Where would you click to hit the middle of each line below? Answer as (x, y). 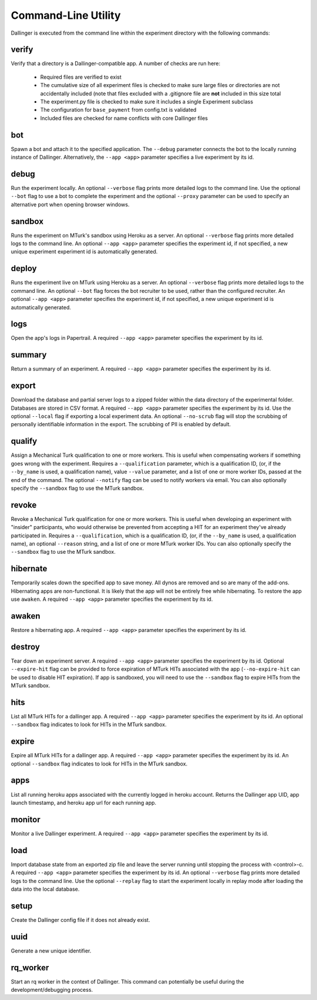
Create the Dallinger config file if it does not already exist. (80, 919)
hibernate (29, 569)
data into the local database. (45, 889)
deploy (24, 268)
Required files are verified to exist (81, 77)
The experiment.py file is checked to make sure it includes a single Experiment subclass (147, 102)
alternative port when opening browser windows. (70, 204)
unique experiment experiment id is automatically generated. (84, 252)
